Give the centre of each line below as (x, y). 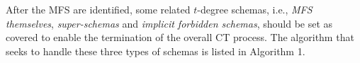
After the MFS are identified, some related (98, 9)
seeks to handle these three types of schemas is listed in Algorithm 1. (156, 51)
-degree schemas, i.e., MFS (255, 9)
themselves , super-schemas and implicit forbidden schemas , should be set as (169, 23)
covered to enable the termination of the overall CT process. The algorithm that (180, 37)
